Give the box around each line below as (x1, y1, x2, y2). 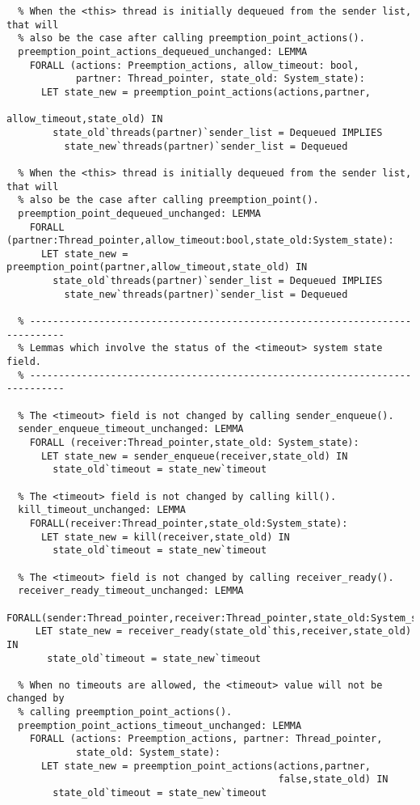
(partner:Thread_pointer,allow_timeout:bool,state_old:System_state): (6, 235, 394, 247)
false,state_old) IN (278, 773, 388, 786)
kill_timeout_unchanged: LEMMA (18, 504, 186, 516)
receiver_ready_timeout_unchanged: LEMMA (18, 585, 244, 597)
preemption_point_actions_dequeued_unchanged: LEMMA (18, 45, 308, 57)
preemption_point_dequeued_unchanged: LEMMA (18, 207, 261, 219)
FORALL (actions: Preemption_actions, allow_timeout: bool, (29, 59, 359, 71)
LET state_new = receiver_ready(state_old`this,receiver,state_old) (35, 625, 412, 638)
